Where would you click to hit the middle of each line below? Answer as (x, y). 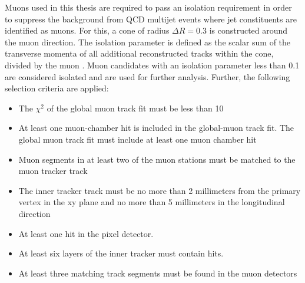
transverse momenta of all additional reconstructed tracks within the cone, (139, 53)
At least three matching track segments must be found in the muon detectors (158, 273)
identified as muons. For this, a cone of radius (87, 30)
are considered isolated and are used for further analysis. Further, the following (147, 76)
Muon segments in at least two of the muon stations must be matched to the (157, 159)
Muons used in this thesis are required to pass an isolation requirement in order (148, 7)
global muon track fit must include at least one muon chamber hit (137, 139)
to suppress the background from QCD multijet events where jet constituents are (151, 19)
